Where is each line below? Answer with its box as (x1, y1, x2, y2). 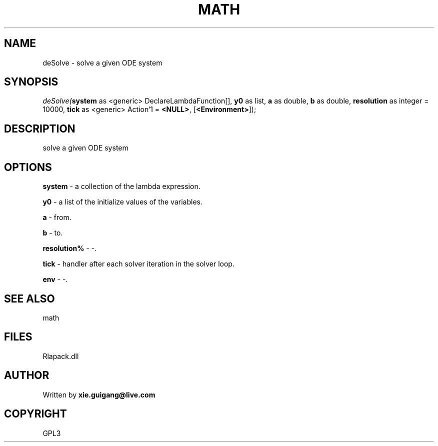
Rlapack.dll (42, 351, 79, 360)
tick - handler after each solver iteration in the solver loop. (42, 259, 234, 268)
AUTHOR (4, 369, 49, 382)
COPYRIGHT (4, 407, 67, 420)
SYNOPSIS (4, 75, 58, 88)
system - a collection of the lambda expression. (42, 182, 200, 191)
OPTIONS (4, 160, 52, 173)
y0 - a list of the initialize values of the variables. (42, 197, 202, 206)
